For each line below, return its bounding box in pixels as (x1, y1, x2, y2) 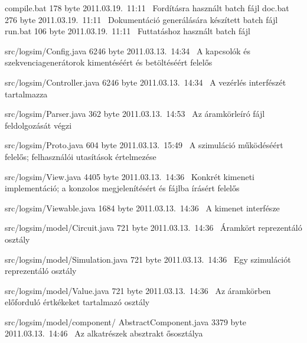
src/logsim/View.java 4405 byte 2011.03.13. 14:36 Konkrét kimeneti (5, 170, 254, 182)
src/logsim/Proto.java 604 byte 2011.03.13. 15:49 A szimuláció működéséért (5, 139, 283, 151)
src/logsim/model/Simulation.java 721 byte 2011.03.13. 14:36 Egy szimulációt (5, 253, 291, 265)
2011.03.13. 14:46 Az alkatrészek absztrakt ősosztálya (5, 327, 203, 339)
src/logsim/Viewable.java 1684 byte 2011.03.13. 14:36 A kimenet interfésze (5, 201, 280, 214)
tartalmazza (5, 87, 48, 100)
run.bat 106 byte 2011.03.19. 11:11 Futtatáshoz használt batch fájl (5, 25, 250, 37)
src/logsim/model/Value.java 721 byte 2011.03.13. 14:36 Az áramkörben (5, 284, 271, 296)
